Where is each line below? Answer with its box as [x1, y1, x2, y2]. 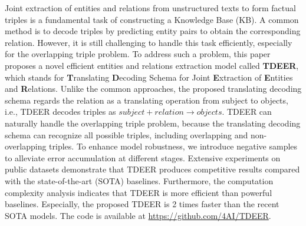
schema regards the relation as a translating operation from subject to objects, [5, 94, 288, 106]
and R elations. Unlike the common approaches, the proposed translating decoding [5, 82, 302, 95]
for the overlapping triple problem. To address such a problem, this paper [5, 48, 271, 60]
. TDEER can [222, 105, 272, 118]
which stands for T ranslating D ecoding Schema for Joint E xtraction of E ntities [5, 71, 293, 83]
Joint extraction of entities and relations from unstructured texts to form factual [5, 2, 296, 14]
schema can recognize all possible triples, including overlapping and [5, 128, 248, 141]
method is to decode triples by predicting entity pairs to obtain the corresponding [5, 25, 301, 37]
